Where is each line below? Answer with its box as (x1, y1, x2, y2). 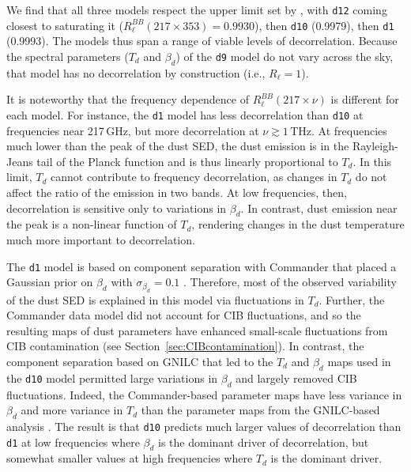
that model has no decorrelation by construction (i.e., (6, 64, 266, 81)
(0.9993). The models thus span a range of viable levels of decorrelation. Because (6, 32, 398, 49)
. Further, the (319, 291, 385, 308)
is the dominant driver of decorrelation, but (158, 433, 369, 450)
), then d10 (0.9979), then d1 (254, 17, 394, 33)
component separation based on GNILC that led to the (6, 353, 273, 369)
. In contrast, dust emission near (240, 199, 398, 216)
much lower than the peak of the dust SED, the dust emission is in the (6, 138, 349, 154)
